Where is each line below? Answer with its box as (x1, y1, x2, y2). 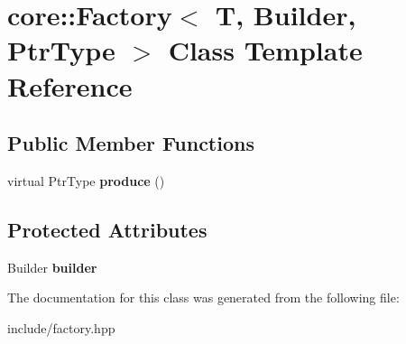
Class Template (168, 32, 363, 69)
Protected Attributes (7, 215, 208, 243)
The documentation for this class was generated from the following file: (7, 288, 400, 307)
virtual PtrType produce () (7, 171, 165, 190)
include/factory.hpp (7, 318, 115, 337)
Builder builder (7, 257, 97, 276)
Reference (7, 67, 133, 104)
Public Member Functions (7, 129, 254, 157)
